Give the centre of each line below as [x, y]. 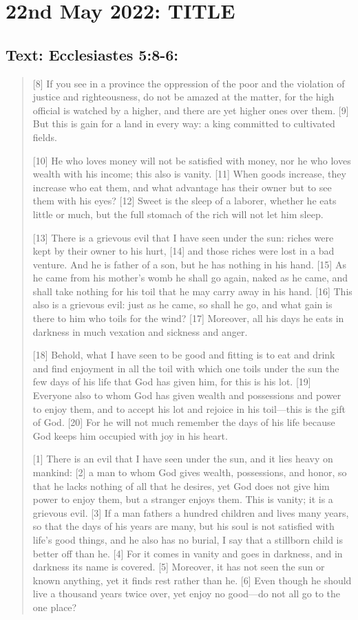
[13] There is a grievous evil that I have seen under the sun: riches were [183, 237]
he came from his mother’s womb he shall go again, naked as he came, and [190, 278]
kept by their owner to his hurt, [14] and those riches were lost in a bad [183, 251]
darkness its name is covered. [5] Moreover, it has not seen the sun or [179, 567]
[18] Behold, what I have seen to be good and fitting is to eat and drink [184, 355]
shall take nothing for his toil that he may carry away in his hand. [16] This [192, 291]
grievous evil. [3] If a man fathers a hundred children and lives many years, [191, 512]
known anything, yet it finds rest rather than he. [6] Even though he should [192, 580]
